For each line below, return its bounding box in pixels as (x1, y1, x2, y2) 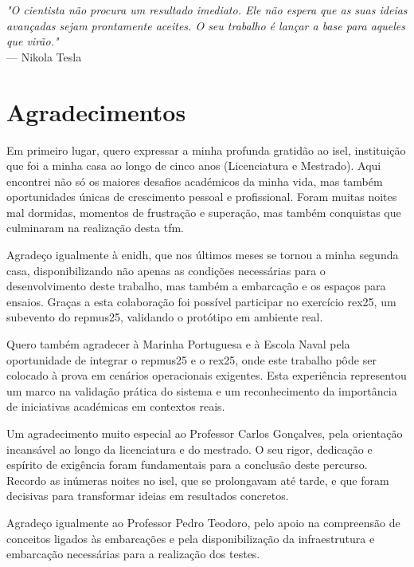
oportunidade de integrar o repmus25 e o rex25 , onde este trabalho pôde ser (6, 351, 377, 368)
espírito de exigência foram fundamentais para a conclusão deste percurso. (6, 456, 368, 473)
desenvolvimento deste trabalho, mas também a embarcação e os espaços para (6, 278, 386, 294)
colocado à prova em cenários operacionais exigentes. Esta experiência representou (6, 367, 407, 384)
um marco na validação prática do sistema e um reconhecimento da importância (6, 382, 397, 399)
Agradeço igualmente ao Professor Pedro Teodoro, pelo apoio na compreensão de (6, 514, 400, 530)
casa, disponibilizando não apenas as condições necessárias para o (6, 262, 326, 278)
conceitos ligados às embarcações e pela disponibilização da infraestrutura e (6, 530, 375, 546)
